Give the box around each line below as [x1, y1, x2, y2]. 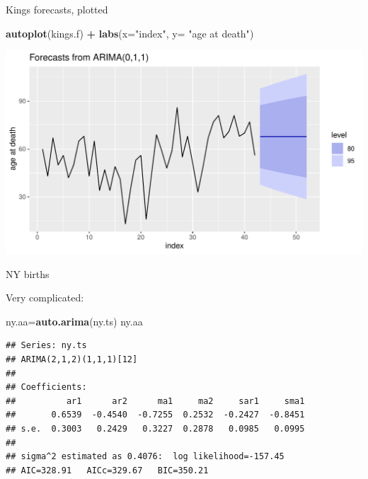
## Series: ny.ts [6, 340, 87, 351]
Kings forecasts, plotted [6, 2, 108, 16]
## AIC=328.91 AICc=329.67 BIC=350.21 [6, 465, 209, 475]
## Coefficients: [6, 382, 87, 393]
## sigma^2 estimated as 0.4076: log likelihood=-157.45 [6, 451, 284, 462]
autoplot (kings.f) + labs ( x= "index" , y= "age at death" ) [6, 25, 254, 40]
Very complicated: [6, 290, 84, 305]
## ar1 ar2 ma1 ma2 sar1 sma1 [6, 396, 305, 406]
